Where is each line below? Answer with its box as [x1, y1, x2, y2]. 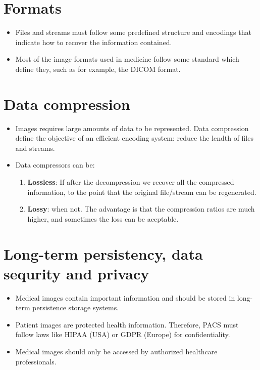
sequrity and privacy [4, 263, 149, 283]
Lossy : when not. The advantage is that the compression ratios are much [27, 203, 255, 214]
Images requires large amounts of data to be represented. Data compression [15, 122, 249, 133]
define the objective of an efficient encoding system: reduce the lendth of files [15, 133, 253, 143]
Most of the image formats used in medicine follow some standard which [15, 54, 239, 64]
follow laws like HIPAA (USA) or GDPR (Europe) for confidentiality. [15, 329, 230, 340]
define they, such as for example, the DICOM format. [15, 63, 181, 74]
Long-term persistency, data [4, 243, 203, 264]
